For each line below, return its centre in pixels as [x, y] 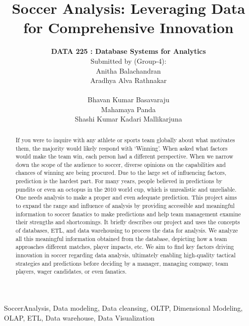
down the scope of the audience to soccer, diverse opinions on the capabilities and [121, 164]
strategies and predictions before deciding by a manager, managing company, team [122, 263]
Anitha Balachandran [128, 70]
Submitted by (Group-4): [128, 61]
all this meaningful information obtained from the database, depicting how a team [121, 238]
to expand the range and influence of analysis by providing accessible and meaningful [125, 206]
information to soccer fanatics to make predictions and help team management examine [128, 214]
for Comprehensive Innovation [128, 27]
